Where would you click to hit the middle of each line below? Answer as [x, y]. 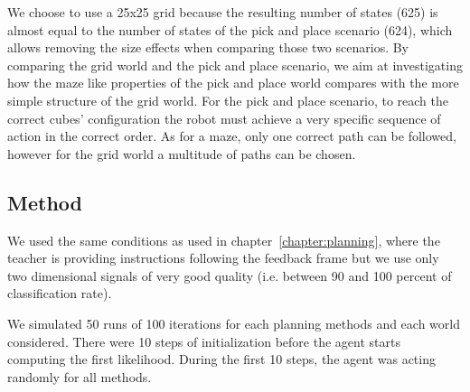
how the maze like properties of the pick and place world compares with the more [233, 83]
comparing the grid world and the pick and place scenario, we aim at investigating [235, 65]
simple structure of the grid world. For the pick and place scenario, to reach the [228, 100]
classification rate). [60, 293]
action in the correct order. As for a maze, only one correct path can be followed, [232, 136]
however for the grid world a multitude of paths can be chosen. [182, 153]
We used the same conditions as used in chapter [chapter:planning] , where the [224, 240]
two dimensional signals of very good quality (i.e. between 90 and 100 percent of [230, 275]
